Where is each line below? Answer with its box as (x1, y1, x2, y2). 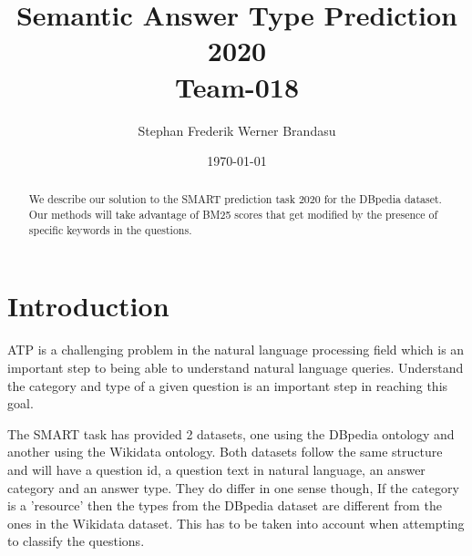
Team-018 (175, 67, 299, 105)
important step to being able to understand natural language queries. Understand (7, 357, 464, 376)
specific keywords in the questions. (28, 221, 192, 237)
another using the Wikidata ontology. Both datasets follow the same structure (7, 442, 443, 461)
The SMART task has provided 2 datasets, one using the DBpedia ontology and (7, 424, 455, 443)
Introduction (7, 287, 169, 324)
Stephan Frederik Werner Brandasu (138, 120, 336, 139)
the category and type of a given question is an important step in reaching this (7, 376, 448, 395)
